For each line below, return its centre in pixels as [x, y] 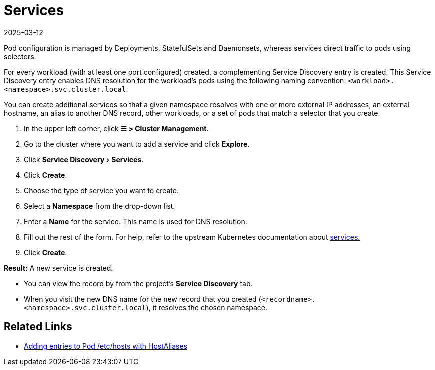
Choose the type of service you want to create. [101, 190]
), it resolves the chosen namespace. [207, 307]
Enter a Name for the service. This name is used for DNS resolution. [136, 221]
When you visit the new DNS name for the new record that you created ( [143, 299]
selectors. [20, 56]
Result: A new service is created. [59, 268]
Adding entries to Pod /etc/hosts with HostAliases [106, 346]
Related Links [38, 327]
